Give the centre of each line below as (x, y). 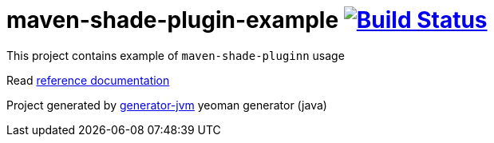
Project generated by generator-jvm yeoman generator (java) (167, 105)
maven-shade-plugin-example (173, 20)
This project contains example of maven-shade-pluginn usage (176, 55)
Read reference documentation (88, 80)
